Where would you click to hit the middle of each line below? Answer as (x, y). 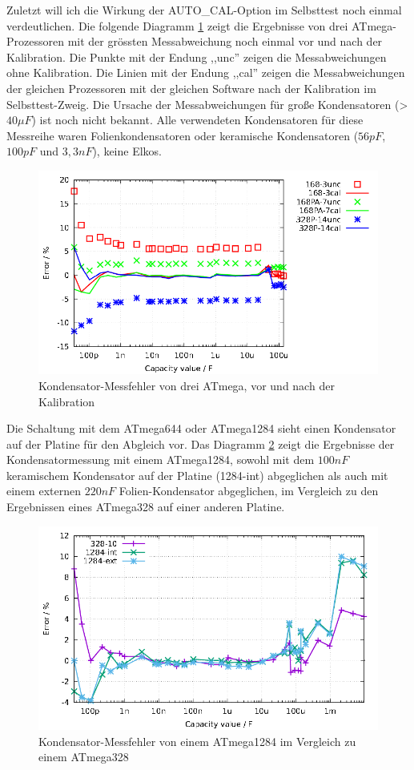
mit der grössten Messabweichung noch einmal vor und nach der (225, 41)
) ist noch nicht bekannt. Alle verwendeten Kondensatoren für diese (197, 120)
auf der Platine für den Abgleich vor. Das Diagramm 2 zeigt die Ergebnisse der (201, 443)
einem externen (44, 491)
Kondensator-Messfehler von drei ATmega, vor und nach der (187, 385)
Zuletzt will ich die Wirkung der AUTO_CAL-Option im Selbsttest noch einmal (204, 10)
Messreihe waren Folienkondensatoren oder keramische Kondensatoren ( (183, 135)
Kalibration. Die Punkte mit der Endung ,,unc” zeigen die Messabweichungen (197, 56)
